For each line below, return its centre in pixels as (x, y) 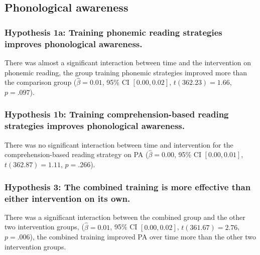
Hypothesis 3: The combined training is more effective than (128, 186)
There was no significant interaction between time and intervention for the (119, 144)
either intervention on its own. (68, 198)
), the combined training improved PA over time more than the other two (143, 237)
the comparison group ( (41, 82)
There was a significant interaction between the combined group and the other (125, 217)
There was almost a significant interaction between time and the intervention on (128, 62)
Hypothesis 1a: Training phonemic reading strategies (113, 32)
